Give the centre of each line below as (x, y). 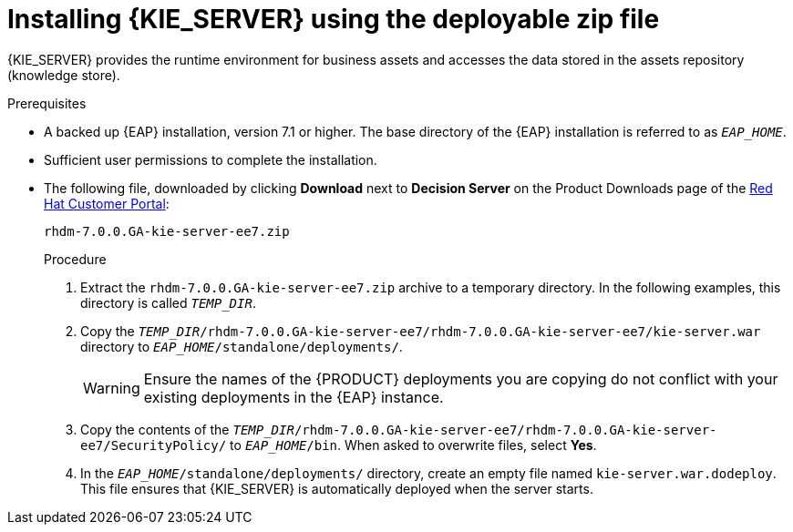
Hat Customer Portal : (107, 203)
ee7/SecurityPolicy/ (154, 445)
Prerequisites (47, 103)
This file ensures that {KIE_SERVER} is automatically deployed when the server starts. (337, 488)
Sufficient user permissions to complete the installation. (211, 159)
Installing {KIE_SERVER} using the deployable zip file (334, 19)
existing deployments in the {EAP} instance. (294, 397)
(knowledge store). (64, 75)
